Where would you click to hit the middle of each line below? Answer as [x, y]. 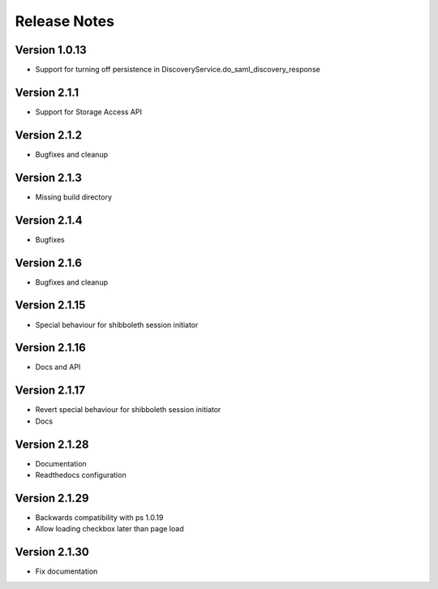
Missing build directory [74, 197]
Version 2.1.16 [51, 348]
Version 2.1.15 [50, 305]
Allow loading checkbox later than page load [109, 529]
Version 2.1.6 [49, 262]
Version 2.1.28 [52, 444]
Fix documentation [67, 571]
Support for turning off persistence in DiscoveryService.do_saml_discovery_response [178, 70]
